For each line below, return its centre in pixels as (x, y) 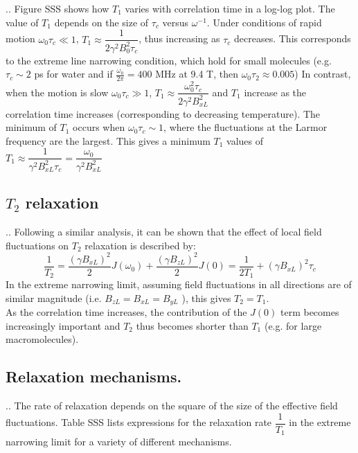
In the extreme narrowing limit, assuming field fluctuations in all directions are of (179, 284)
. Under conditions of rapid (264, 22)
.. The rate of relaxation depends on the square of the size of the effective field (172, 406)
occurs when (99, 127)
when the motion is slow (57, 92)
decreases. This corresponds (293, 38)
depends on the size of (101, 22)
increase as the (275, 92)
